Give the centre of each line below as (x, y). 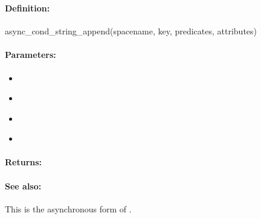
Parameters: (31, 55)
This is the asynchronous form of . (68, 208)
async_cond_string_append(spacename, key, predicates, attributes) (131, 31)
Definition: (27, 8)
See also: (23, 186)
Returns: (24, 162)
